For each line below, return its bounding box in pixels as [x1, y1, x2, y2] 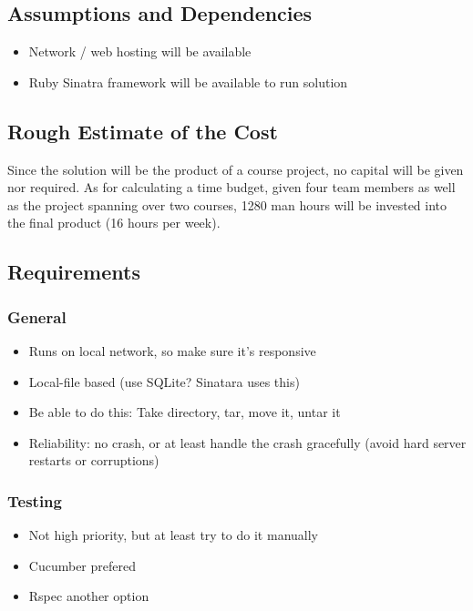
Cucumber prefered [28, 555, 136, 575]
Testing [7, 489, 62, 512]
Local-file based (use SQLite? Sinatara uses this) [28, 372, 300, 391]
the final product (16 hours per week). [7, 213, 221, 232]
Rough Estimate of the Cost [7, 117, 278, 145]
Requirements [7, 258, 140, 286]
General [7, 305, 67, 328]
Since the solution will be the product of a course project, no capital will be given [7, 159, 464, 178]
